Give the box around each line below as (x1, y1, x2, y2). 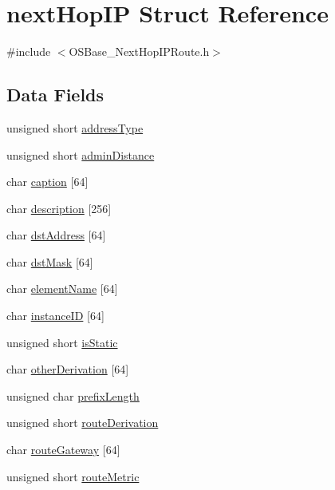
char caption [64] (6, 173, 89, 190)
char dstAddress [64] (6, 227, 106, 243)
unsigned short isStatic (6, 334, 118, 350)
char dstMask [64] (6, 253, 93, 270)
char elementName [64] (6, 280, 118, 297)
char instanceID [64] (6, 307, 104, 324)
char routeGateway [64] (6, 441, 120, 458)
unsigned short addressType (6, 119, 144, 136)
